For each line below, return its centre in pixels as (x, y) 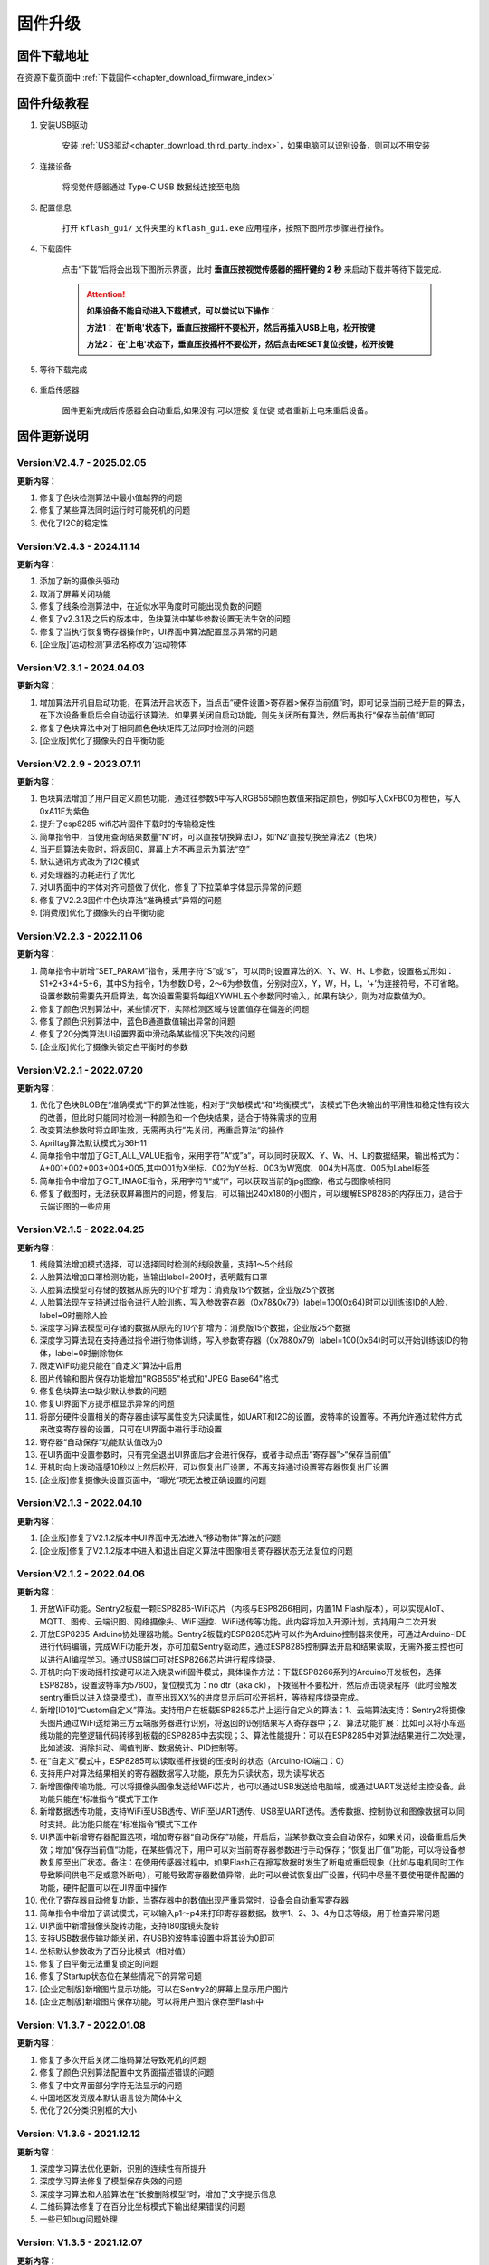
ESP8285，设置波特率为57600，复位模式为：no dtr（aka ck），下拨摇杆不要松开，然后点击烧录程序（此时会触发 (249, 1684)
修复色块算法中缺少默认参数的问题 (103, 1391)
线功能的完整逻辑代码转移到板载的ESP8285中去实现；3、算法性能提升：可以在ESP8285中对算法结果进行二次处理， (254, 1736)
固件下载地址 (53, 56)
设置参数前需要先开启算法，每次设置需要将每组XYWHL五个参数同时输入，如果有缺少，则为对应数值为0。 (235, 996)
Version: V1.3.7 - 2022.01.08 (81, 2025)
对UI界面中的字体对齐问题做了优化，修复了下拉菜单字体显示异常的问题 (171, 887)
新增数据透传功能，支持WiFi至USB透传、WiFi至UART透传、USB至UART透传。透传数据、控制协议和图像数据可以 (248, 1811)
